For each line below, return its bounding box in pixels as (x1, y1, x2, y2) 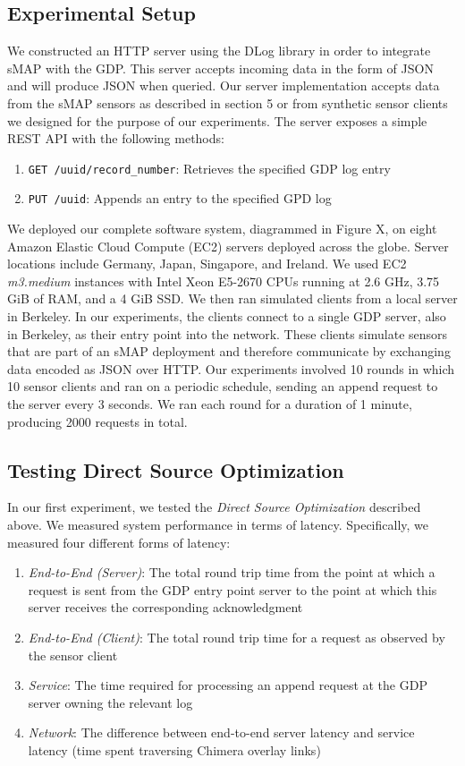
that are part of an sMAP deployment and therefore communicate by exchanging (7, 342, 451, 361)
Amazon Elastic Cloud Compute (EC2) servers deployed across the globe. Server (7, 236, 449, 255)
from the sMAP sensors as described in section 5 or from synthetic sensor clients (7, 93, 448, 112)
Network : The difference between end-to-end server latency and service (28, 723, 415, 742)
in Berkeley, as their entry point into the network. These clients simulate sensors (7, 324, 448, 343)
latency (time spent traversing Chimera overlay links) (28, 740, 321, 759)
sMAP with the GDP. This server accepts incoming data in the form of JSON (7, 58, 434, 77)
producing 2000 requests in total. (7, 412, 188, 430)
